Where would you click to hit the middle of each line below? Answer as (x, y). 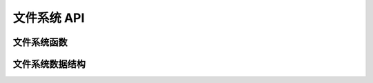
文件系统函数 (40, 42)
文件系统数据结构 (49, 64)
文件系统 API (49, 18)
